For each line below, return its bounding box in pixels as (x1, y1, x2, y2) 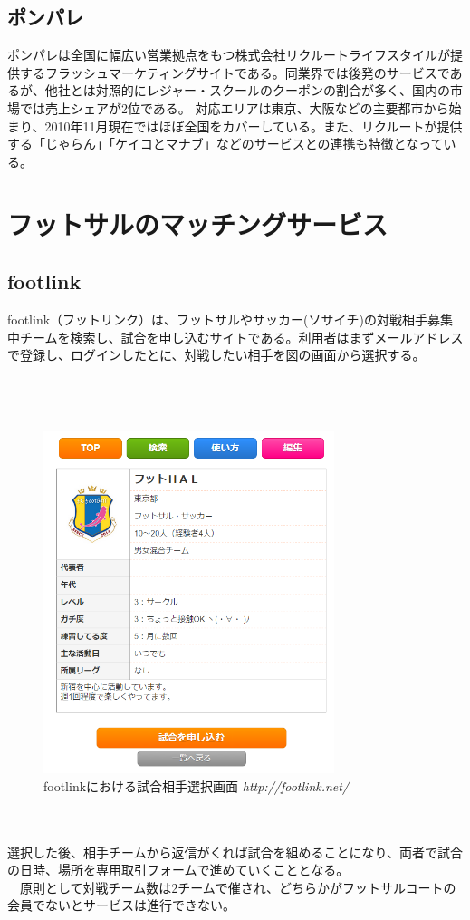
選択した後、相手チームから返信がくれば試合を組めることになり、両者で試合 (7, 842, 464, 861)
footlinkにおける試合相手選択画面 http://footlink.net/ (43, 776, 350, 795)
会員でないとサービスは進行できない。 (7, 896, 235, 915)
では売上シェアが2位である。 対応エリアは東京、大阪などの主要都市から (19, 98, 449, 117)
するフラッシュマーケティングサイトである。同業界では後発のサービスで (19, 63, 450, 82)
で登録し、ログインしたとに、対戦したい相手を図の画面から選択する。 (7, 345, 426, 364)
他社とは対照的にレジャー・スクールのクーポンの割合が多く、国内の (44, 81, 451, 100)
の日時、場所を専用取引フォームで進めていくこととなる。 (7, 860, 350, 879)
